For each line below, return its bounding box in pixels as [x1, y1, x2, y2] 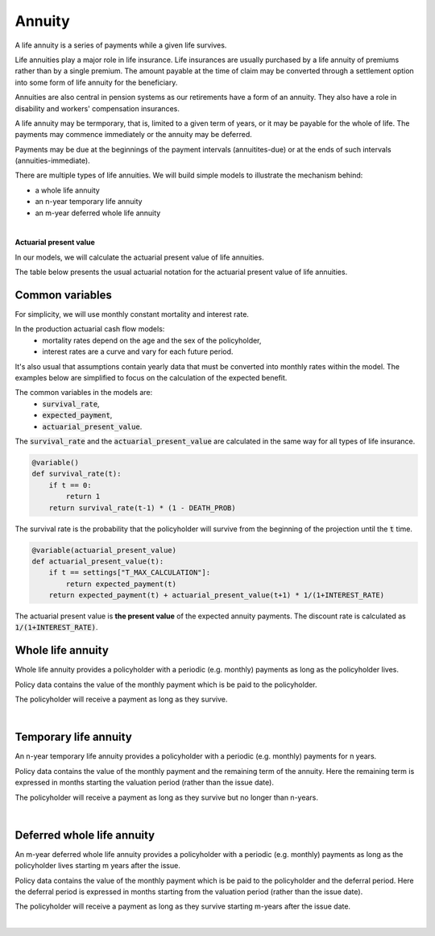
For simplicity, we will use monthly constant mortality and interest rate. [14, 310, 250, 319]
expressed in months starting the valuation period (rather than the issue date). [14, 778, 274, 788]
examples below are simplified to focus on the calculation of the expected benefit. [14, 373, 288, 383]
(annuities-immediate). [14, 156, 90, 165]
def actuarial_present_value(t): [31, 556, 164, 566]
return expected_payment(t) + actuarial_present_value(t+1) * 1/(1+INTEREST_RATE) [48, 591, 385, 600]
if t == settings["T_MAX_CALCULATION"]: [48, 568, 211, 577]
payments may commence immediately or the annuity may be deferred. [14, 130, 253, 139]
